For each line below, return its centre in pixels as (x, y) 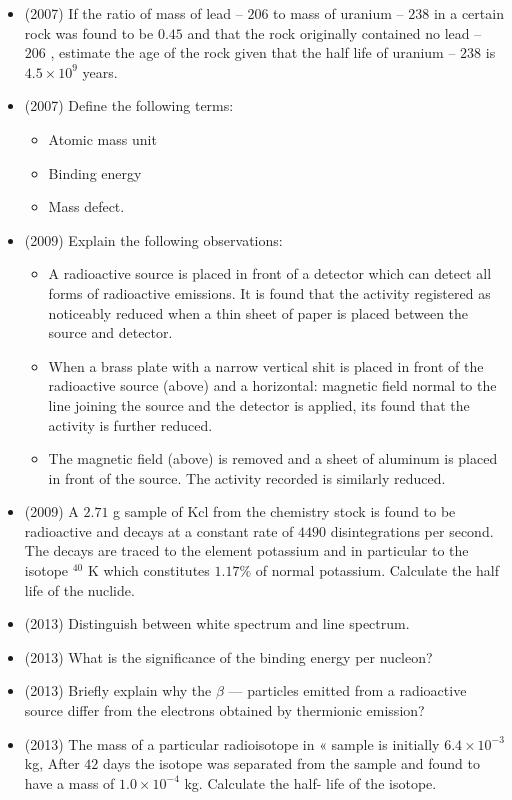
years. (100, 71)
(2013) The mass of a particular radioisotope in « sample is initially (232, 743)
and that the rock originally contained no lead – (334, 32)
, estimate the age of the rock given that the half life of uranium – (253, 52)
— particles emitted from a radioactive (347, 690)
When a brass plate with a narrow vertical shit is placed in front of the (266, 365)
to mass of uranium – (338, 13)
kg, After (52, 763)
